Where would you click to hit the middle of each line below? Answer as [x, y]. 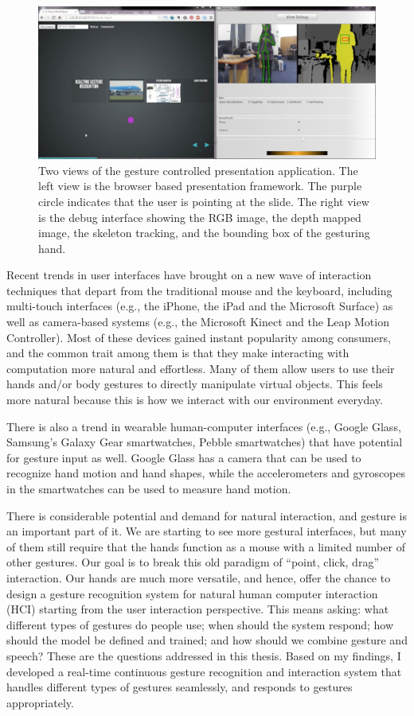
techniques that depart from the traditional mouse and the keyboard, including [199, 290]
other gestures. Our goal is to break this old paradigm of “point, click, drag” [193, 562]
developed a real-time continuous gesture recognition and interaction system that [204, 671]
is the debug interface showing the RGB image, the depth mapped [200, 217]
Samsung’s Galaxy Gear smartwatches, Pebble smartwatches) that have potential [205, 442]
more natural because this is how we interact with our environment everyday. [195, 400]
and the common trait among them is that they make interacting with [178, 353]
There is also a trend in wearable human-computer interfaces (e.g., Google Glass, [204, 426]
